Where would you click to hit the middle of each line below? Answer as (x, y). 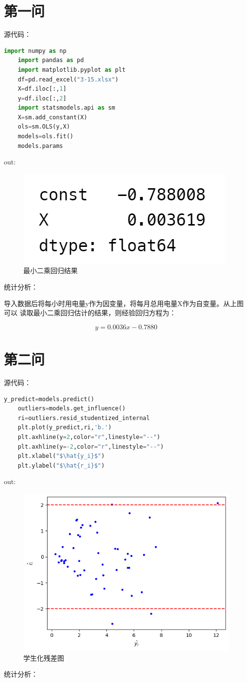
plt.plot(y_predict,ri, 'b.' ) (65, 428)
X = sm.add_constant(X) (52, 117)
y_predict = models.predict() (49, 399)
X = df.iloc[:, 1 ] (42, 89)
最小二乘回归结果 (50, 270)
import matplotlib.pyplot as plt (72, 70)
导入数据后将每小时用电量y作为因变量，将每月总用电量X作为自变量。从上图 (124, 303)
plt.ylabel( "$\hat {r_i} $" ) (61, 465)
